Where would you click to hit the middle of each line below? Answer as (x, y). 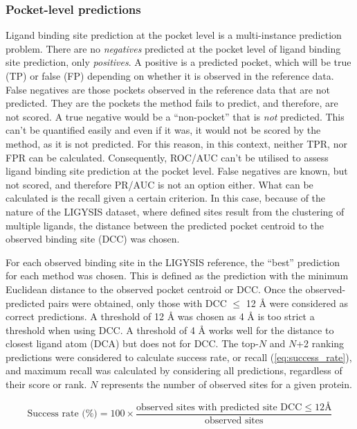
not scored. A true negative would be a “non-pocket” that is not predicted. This (175, 116)
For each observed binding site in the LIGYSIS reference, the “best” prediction (173, 262)
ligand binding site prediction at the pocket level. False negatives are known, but (177, 171)
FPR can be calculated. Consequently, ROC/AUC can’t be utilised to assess (167, 157)
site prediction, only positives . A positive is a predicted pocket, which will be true (178, 62)
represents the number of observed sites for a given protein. (226, 384)
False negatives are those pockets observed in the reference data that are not (168, 89)
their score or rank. (46, 384)
